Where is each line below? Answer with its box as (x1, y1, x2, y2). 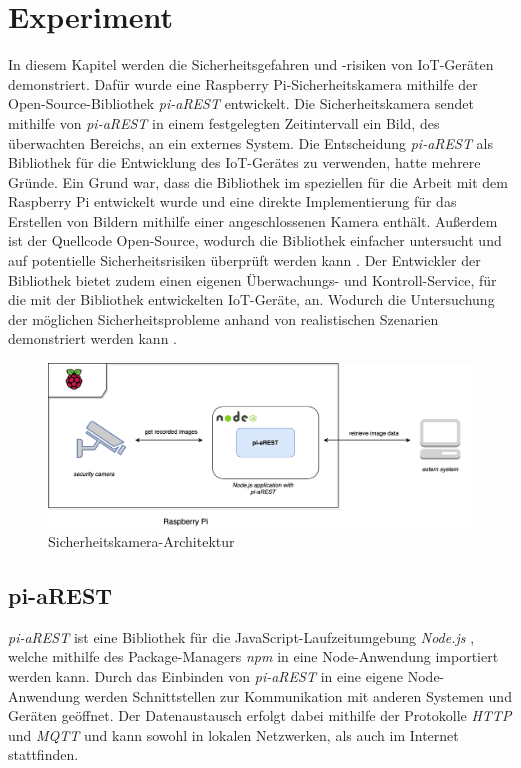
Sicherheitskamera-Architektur (48, 531, 235, 551)
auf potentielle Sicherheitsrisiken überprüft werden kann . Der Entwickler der (8, 250, 481, 271)
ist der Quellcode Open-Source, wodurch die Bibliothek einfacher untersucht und (8, 230, 502, 251)
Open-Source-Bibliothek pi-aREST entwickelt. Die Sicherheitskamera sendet (8, 93, 474, 114)
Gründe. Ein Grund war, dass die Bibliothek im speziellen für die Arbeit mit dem (8, 171, 508, 192)
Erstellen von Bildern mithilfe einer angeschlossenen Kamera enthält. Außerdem (8, 210, 498, 231)
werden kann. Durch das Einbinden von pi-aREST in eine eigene (8, 665, 404, 686)
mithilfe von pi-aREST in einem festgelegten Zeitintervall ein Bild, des (8, 112, 440, 133)
